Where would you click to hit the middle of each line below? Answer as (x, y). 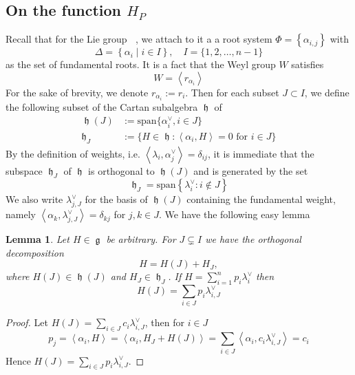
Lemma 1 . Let (37, 239)
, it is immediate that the (261, 153)
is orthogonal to (121, 170)
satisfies (308, 64)
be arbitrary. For (141, 239)
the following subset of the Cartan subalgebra (102, 106)
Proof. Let (27, 322)
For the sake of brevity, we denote (77, 92)
